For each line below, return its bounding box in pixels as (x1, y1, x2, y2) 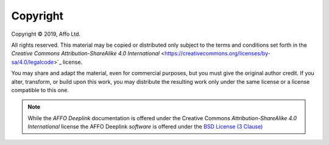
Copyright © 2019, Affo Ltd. (11, 30, 81, 38)
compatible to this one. (11, 86, 69, 93)
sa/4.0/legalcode (11, 58, 54, 66)
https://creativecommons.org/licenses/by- (164, 50, 271, 57)
